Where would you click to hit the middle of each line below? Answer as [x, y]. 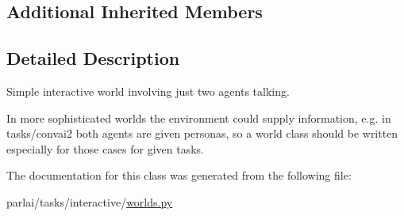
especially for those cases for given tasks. [106, 148]
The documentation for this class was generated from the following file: [179, 175]
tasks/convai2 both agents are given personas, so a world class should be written [202, 133]
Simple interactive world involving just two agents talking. [148, 91]
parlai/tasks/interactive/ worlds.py [90, 201]
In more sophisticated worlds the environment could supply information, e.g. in [199, 117]
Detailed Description [93, 58]
